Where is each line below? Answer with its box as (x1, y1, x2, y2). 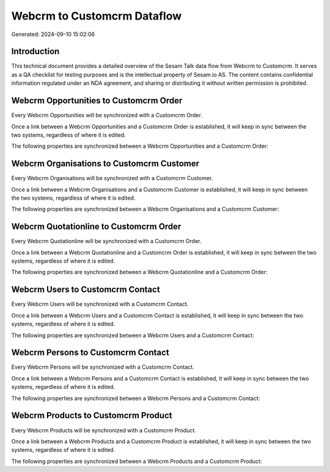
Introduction (11, 46, 60, 57)
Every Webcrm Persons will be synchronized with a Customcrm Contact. (11, 363, 195, 371)
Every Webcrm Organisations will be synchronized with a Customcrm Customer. (11, 175, 213, 182)
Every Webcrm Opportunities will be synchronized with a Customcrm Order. (11, 112, 203, 119)
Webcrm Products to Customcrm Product (11, 410, 172, 421)
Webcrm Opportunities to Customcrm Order (11, 95, 183, 106)
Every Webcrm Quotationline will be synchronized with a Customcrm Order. (11, 238, 202, 245)
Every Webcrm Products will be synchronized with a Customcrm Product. (11, 426, 197, 434)
